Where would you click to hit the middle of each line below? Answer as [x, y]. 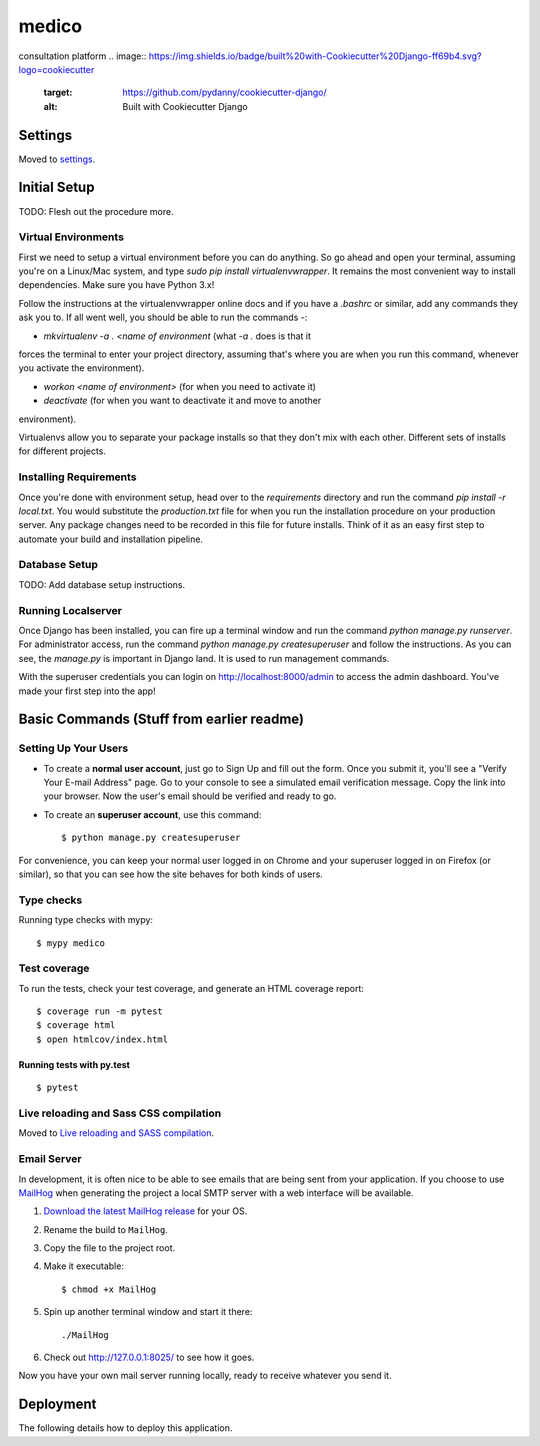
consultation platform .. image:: [82, 56]
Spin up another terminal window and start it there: [148, 1312]
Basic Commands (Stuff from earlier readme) [161, 719]
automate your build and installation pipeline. [111, 539]
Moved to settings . [57, 159]
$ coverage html [76, 1025]
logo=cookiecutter [56, 69]
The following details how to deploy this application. [125, 1428]
